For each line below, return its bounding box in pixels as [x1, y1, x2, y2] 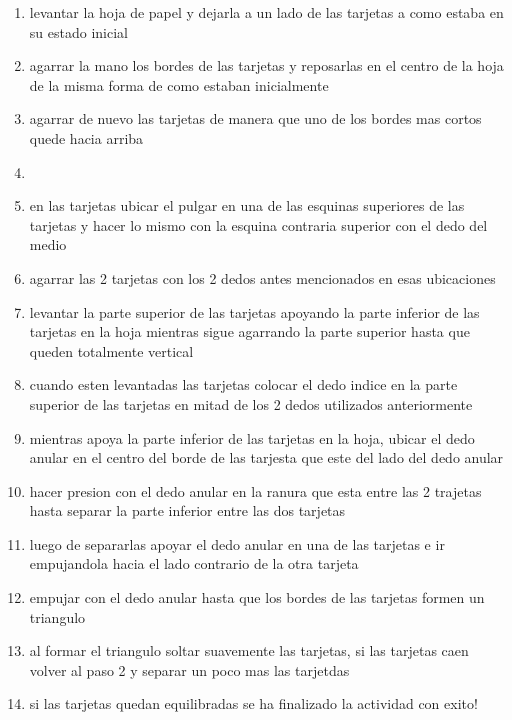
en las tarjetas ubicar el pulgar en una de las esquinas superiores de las [29, 195, 465, 216]
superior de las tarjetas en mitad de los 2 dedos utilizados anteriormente [29, 393, 473, 414]
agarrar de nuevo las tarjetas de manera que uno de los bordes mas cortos [29, 108, 482, 129]
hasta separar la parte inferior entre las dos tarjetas [29, 500, 346, 521]
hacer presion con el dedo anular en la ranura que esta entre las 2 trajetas [29, 480, 482, 501]
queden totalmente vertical [29, 340, 194, 361]
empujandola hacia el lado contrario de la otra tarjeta [29, 553, 359, 574]
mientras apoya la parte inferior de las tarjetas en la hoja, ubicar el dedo [29, 427, 475, 448]
